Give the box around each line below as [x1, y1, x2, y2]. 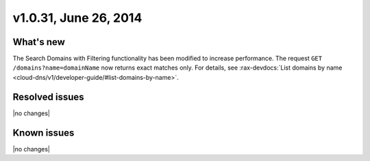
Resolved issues [12, 91, 85, 102]
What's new [12, 36, 65, 48]
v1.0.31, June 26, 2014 [12, 10, 143, 25]
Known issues [12, 127, 75, 138]
